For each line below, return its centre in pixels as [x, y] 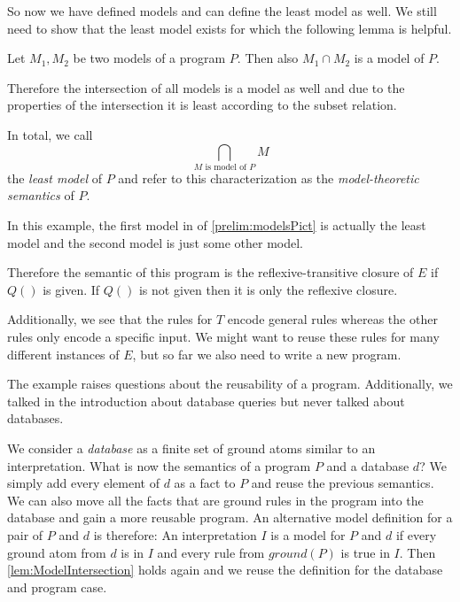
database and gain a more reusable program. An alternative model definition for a [230, 517]
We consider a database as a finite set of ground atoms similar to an [191, 448]
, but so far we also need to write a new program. [267, 354]
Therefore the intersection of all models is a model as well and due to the [206, 87]
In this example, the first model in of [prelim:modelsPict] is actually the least [217, 225]
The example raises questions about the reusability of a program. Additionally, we [230, 384]
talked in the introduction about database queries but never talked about [206, 401]
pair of [25, 534]
